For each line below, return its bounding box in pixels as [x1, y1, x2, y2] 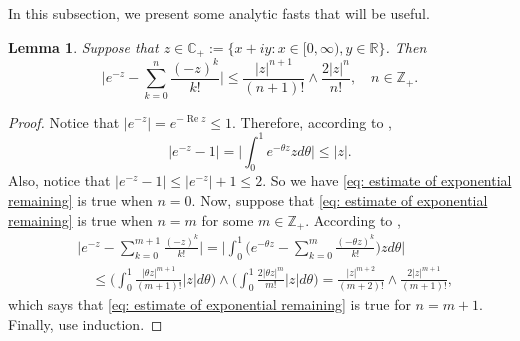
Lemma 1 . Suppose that [8, 36, 159, 57]
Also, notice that [8, 170, 111, 191]
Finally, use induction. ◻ [8, 313, 163, 334]
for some [201, 209, 254, 230]
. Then [385, 36, 427, 57]
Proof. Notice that [8, 111, 120, 132]
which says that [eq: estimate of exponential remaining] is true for [8, 293, 411, 314]
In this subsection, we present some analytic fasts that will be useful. [8, 3, 430, 24]
